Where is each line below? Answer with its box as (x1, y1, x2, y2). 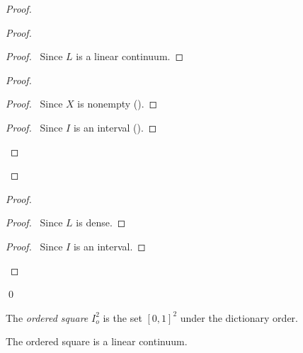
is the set (103, 310, 142, 325)
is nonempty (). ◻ (77, 96, 158, 111)
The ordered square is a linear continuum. (6, 334, 188, 349)
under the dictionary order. (180, 310, 298, 325)
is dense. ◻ (76, 215, 126, 230)
